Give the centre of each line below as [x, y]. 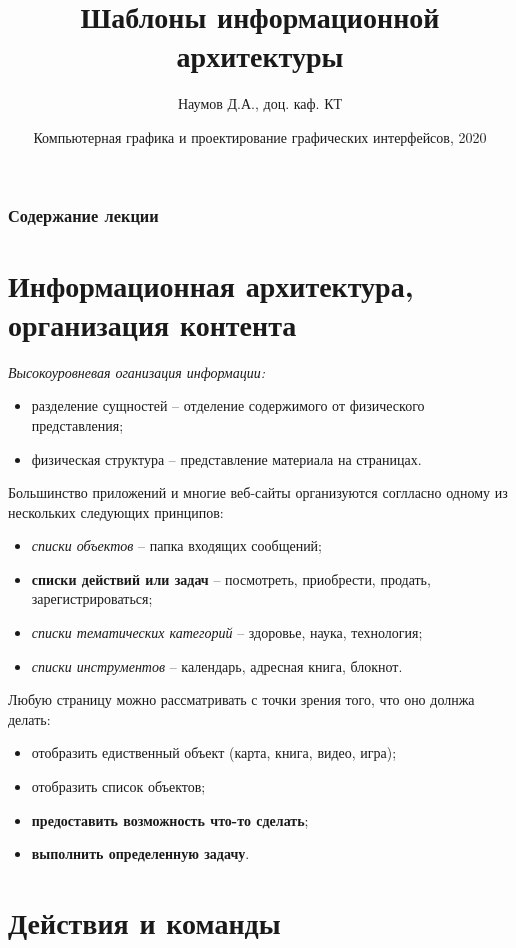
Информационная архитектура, [211, 284]
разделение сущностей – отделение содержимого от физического [228, 405]
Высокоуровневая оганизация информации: [137, 371]
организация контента [152, 323]
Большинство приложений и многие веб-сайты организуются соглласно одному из [258, 492]
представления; [77, 424]
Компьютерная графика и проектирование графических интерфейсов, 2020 [260, 136]
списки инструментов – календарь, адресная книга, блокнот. [217, 665]
